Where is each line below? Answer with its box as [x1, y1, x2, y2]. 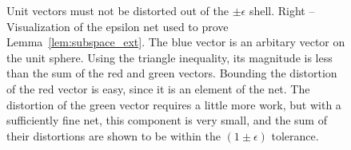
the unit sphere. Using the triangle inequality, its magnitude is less [6, 49, 333, 65]
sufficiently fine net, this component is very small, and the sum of [6, 112, 327, 128]
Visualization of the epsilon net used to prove [6, 18, 229, 34]
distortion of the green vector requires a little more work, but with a [6, 96, 341, 112]
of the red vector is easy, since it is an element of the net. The [6, 80, 310, 97]
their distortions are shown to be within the [6, 127, 221, 144]
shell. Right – [249, 2, 315, 18]
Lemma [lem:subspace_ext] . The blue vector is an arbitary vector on [6, 34, 345, 50]
